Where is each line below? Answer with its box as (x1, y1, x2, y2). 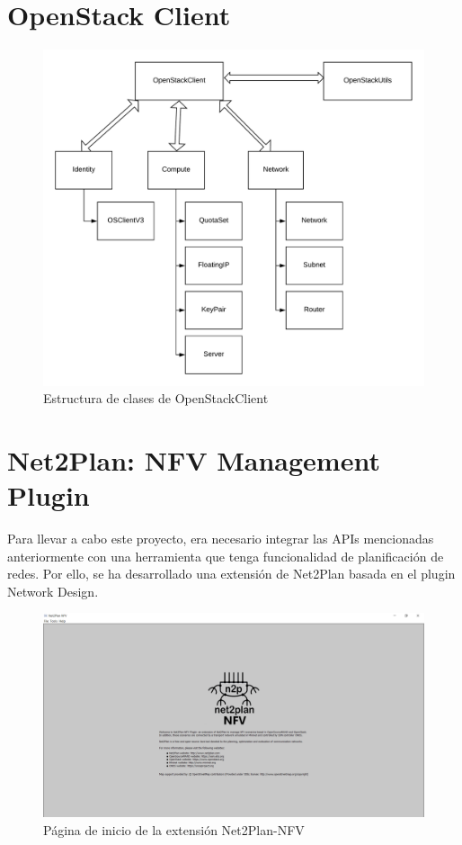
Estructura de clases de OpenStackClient (43, 389, 269, 408)
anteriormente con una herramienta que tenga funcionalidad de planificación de (7, 546, 444, 565)
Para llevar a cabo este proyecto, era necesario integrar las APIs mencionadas (7, 529, 434, 548)
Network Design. (7, 581, 99, 600)
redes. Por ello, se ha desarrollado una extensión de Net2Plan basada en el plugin (7, 564, 456, 583)
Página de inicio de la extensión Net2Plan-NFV (43, 820, 305, 839)
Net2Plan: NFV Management (7, 441, 380, 478)
